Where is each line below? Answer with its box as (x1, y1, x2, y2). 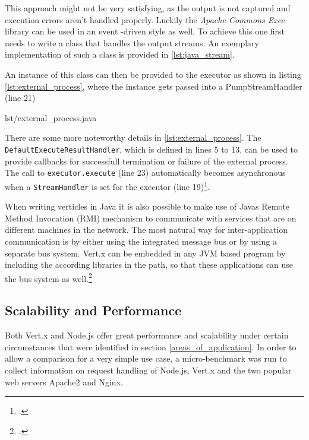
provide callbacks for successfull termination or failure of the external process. (5, 154, 288, 167)
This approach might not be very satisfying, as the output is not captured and (5, 2, 291, 14)
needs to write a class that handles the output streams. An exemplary (5, 36, 259, 49)
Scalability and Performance (5, 301, 182, 319)
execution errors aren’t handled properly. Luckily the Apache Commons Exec (5, 13, 285, 26)
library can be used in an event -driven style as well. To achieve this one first (5, 25, 285, 37)
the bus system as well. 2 (5, 270, 92, 284)
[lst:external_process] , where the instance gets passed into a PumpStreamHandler (5, 80, 302, 92)
